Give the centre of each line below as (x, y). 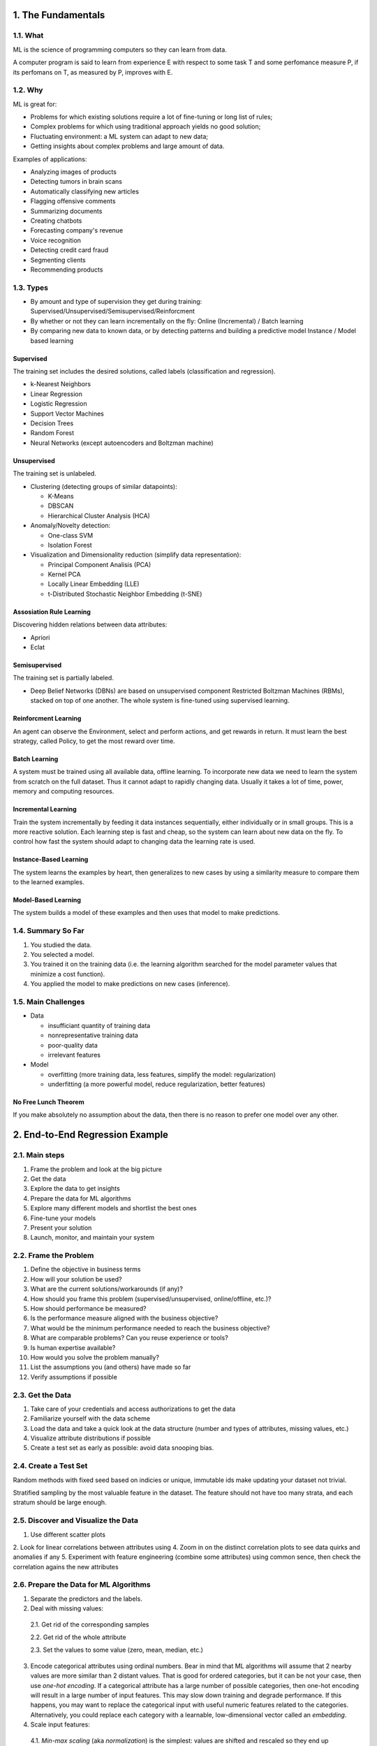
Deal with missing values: (67, 1608)
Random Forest (52, 433)
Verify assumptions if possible (74, 1377)
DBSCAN (61, 506)
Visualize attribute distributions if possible (91, 1438)
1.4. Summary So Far (49, 931)
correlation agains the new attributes (66, 1567)
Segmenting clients (58, 260)
